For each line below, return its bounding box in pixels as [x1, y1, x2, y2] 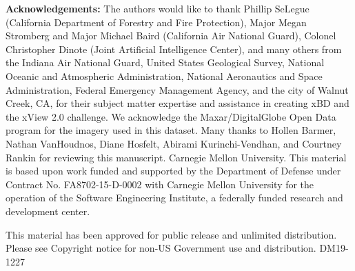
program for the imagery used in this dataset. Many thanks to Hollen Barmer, [6, 123, 336, 137]
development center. [6, 203, 90, 218]
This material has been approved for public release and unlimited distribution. [6, 227, 337, 241]
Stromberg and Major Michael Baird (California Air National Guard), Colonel [6, 28, 336, 43]
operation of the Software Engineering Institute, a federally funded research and [6, 190, 343, 205]
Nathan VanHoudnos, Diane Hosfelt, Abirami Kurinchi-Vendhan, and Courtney [6, 136, 342, 150]
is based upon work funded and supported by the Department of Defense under [6, 163, 341, 178]
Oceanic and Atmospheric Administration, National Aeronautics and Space [6, 68, 323, 83]
